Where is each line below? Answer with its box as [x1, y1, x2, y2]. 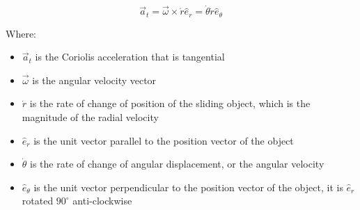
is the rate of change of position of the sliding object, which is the [29, 96, 311, 111]
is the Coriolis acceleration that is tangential [35, 49, 225, 64]
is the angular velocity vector [32, 72, 157, 87]
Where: [6, 26, 36, 40]
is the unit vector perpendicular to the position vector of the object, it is [33, 179, 343, 194]
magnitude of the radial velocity [22, 110, 159, 124]
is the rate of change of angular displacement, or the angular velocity [30, 156, 324, 171]
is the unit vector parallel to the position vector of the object [33, 133, 294, 147]
